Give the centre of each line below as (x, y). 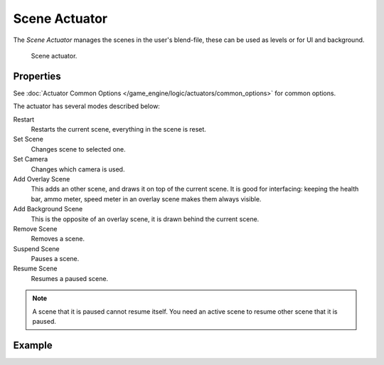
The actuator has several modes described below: (86, 106)
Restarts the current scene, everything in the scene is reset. (118, 129)
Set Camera (31, 159)
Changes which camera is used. (78, 169)
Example (33, 345)
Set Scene (28, 139)
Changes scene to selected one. (78, 149)
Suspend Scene (36, 248)
